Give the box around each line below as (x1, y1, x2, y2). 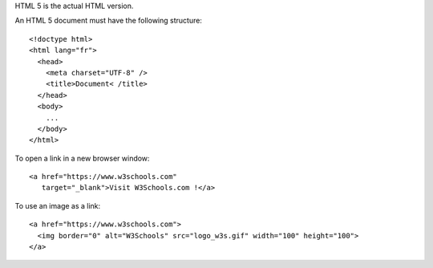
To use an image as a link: (14, 201, 101, 210)
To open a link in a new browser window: (14, 153, 150, 163)
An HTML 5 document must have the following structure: (14, 16, 202, 26)
